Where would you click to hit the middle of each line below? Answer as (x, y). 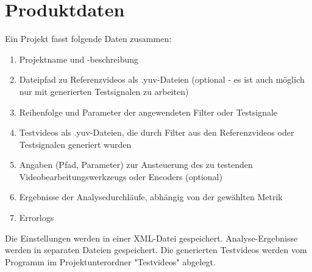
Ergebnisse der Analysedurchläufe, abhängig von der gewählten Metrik (151, 197)
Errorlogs (37, 218)
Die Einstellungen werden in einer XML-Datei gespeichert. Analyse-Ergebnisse (151, 238)
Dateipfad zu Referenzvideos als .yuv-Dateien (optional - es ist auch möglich (162, 79)
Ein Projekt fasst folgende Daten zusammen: (88, 39)
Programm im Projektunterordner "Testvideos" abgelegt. (110, 261)
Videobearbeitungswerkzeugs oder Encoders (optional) (121, 176)
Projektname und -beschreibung (79, 59)
